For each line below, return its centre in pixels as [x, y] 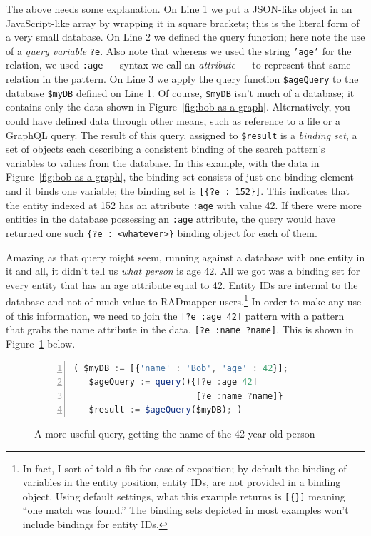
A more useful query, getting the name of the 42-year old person [175, 433]
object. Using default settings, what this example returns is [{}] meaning [184, 496]
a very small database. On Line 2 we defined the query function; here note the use [185, 37]
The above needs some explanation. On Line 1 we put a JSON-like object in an [179, 9]
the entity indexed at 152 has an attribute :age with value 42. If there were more [184, 204]
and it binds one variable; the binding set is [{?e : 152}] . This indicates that [178, 191]
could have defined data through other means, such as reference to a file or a [173, 121]
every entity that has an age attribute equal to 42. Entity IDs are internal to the [182, 284]
